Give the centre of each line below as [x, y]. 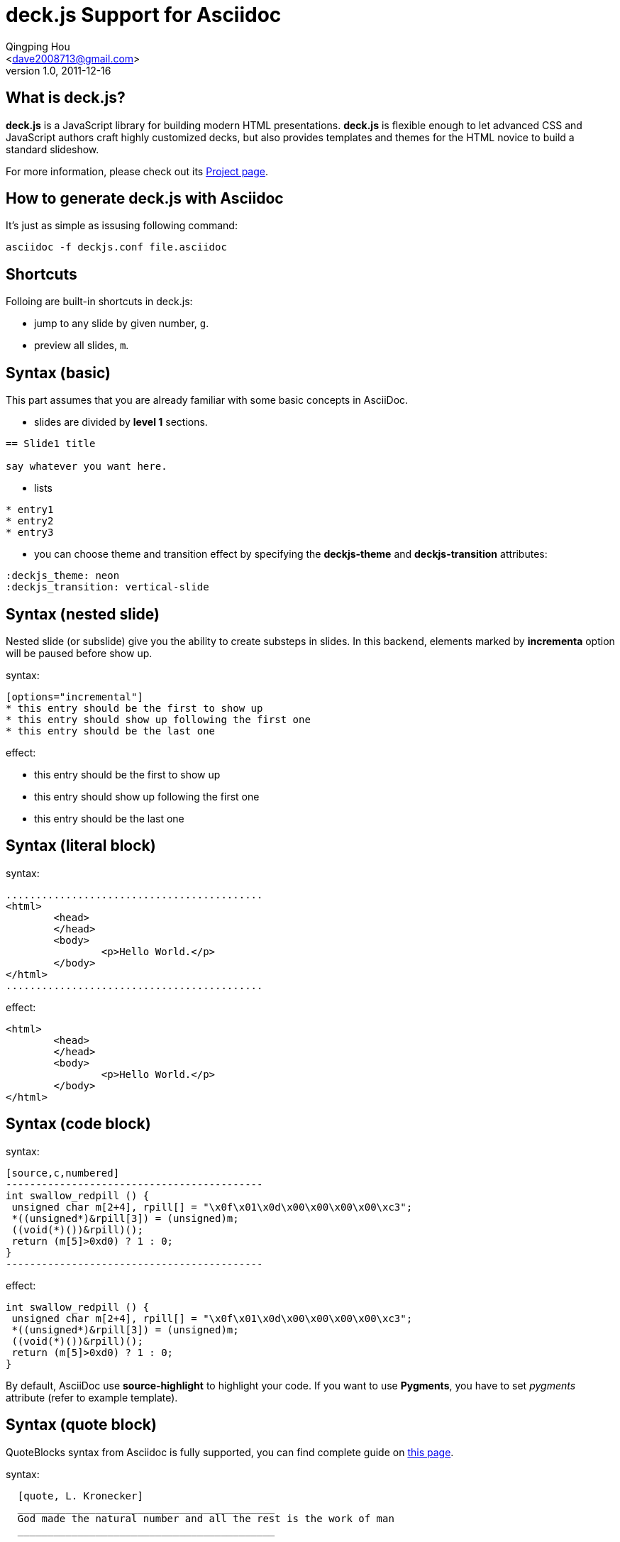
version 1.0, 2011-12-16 [59, 70]
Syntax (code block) [78, 1124]
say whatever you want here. [87, 467]
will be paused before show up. [79, 653]
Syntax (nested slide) [83, 614]
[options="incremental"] [74, 696]
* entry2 [30, 521]
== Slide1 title [51, 444]
